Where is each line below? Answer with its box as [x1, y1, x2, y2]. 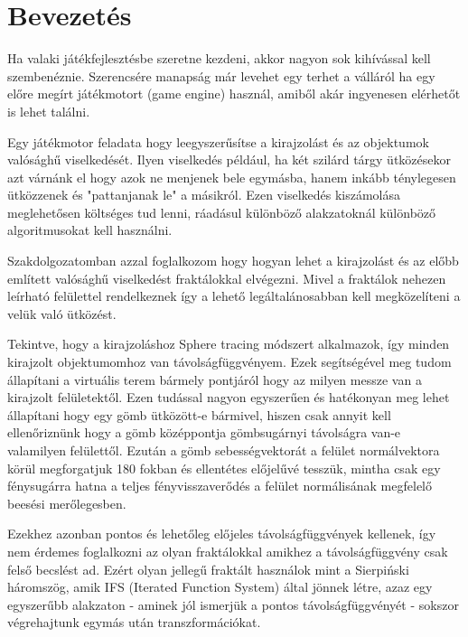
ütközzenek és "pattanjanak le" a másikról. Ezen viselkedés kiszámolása [7, 185, 401, 204]
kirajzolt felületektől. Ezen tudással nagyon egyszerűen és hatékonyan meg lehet [7, 388, 450, 407]
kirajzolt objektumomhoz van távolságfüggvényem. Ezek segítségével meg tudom [7, 352, 452, 371]
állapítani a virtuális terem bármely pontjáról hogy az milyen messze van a [7, 370, 422, 389]
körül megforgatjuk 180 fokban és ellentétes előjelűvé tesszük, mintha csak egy [7, 458, 441, 477]
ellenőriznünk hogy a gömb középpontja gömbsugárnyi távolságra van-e [7, 423, 401, 442]
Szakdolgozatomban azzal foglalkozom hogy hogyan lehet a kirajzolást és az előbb [7, 251, 459, 270]
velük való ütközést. [7, 304, 117, 323]
